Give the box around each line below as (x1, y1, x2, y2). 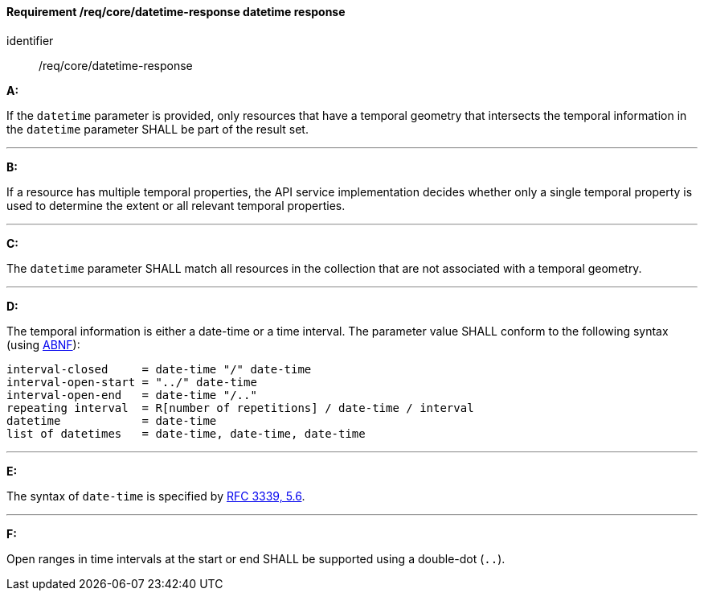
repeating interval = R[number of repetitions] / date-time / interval (6, 401, 474, 414)
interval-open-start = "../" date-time (6, 375, 257, 389)
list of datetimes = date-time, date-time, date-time (6, 426, 366, 440)
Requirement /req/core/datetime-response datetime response (6, 5, 346, 19)
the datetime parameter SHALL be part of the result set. (6, 121, 309, 136)
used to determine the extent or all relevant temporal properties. (6, 198, 346, 212)
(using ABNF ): (6, 337, 80, 352)
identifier (6, 33, 54, 47)
